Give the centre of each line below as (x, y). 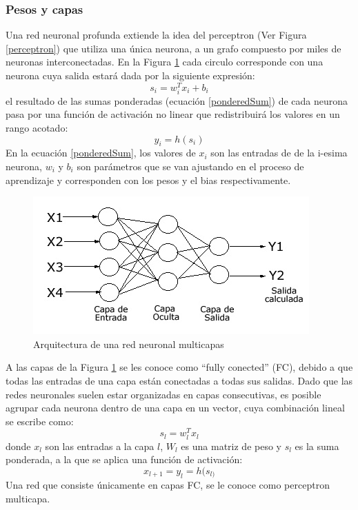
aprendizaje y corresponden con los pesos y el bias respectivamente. (148, 180)
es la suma (317, 446)
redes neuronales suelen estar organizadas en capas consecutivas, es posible (163, 394)
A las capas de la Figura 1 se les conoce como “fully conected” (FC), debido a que (179, 367)
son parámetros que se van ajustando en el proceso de (190, 166)
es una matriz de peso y (231, 446)
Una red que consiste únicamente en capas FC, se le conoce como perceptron (168, 485)
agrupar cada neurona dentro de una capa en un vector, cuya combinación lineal (175, 408)
